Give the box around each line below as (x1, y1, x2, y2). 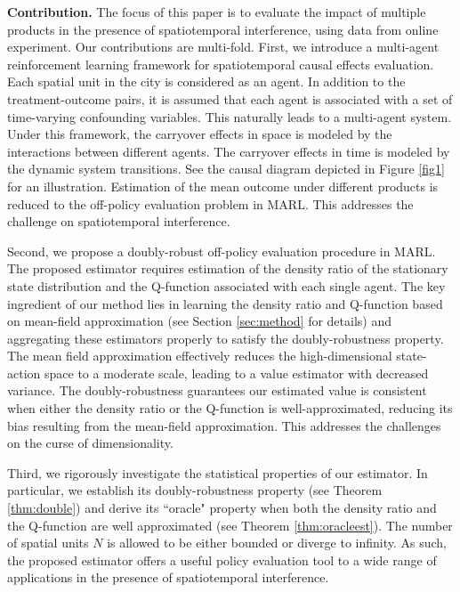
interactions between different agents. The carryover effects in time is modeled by (7, 142, 450, 160)
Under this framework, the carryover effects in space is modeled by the (7, 125, 392, 143)
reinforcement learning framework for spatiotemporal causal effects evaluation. (7, 54, 434, 73)
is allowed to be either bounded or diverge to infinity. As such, (107, 533, 448, 552)
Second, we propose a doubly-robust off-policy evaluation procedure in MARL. (7, 241, 436, 260)
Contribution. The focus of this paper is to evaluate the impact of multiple (7, 3, 426, 20)
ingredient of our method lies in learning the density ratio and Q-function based (7, 294, 443, 312)
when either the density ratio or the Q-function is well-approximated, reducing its (7, 399, 453, 418)
